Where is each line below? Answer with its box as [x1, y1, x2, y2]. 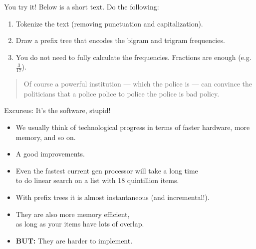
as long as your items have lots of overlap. [15, 218, 144, 229]
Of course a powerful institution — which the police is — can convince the [23, 78, 253, 89]
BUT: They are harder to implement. [15, 235, 133, 245]
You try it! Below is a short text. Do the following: [4, 1, 159, 11]
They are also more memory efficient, [15, 208, 130, 219]
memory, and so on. [15, 131, 76, 142]
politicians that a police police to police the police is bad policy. [23, 88, 220, 98]
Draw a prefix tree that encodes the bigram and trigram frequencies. [15, 35, 225, 45]
